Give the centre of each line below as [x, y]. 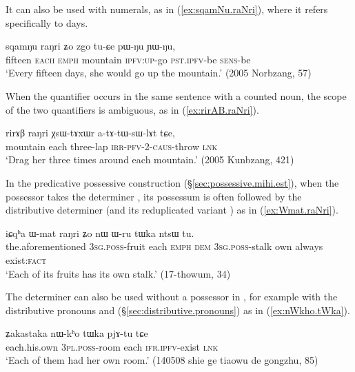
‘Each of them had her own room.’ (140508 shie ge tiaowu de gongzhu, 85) [162, 360]
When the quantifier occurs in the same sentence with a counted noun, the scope [176, 95]
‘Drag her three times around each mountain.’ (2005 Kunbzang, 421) [150, 159]
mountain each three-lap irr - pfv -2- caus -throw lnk [112, 146]
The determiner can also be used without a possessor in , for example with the [172, 297]
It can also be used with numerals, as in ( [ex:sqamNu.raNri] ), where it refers [167, 9]
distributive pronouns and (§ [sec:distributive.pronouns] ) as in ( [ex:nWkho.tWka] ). [178, 310]
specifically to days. [47, 22]
